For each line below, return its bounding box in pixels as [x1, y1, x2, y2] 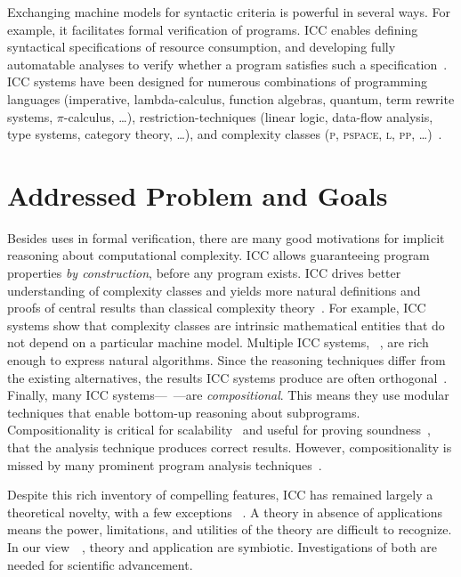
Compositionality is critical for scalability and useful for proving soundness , [7, 420, 431, 439]
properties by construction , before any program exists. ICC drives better [7, 264, 401, 282]
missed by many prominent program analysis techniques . [7, 455, 322, 474]
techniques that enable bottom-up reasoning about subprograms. [7, 402, 360, 421]
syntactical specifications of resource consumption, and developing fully [7, 37, 396, 56]
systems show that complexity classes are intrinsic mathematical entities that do [7, 315, 445, 334]
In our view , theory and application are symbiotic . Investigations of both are [7, 537, 438, 556]
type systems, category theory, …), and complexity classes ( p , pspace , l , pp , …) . [7, 125, 442, 143]
